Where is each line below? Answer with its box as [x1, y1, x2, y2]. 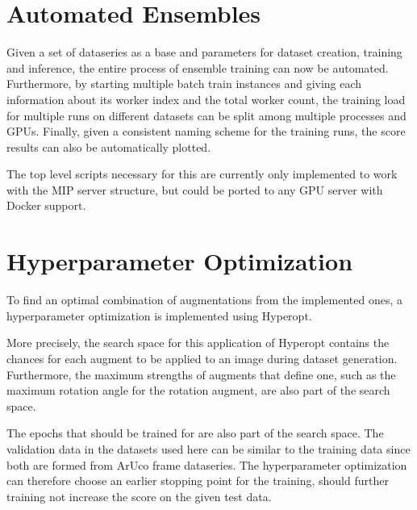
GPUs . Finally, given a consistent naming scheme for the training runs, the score [6, 123, 406, 140]
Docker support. [6, 197, 86, 214]
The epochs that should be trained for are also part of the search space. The [6, 424, 384, 441]
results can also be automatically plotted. [6, 138, 211, 155]
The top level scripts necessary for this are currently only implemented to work [6, 165, 398, 182]
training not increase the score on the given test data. [6, 487, 272, 504]
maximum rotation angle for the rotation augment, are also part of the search [6, 382, 390, 399]
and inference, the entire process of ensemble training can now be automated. [6, 59, 389, 76]
